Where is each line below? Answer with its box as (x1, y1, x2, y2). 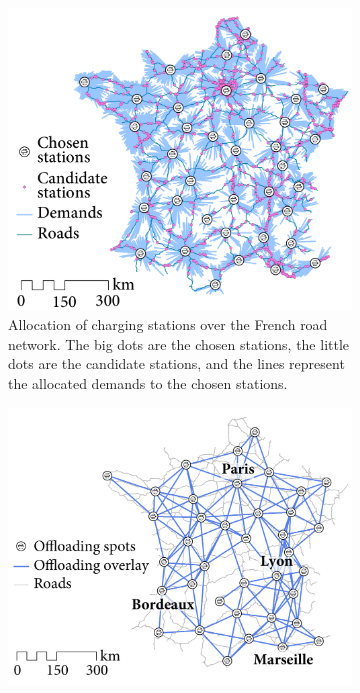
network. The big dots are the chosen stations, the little (8, 333, 350, 354)
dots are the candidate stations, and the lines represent (8, 353, 345, 374)
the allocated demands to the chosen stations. (8, 373, 288, 394)
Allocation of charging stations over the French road (8, 314, 328, 335)
